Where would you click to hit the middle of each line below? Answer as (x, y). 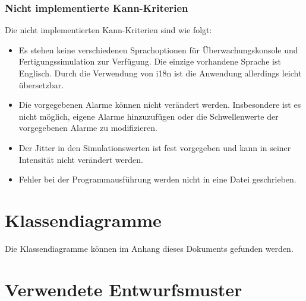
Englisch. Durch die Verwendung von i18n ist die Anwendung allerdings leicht (160, 73)
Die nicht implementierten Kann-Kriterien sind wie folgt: (108, 30)
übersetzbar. (41, 84)
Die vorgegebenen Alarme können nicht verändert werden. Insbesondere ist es (160, 105)
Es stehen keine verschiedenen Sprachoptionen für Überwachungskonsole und (158, 49)
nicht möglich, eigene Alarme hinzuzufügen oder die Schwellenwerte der (149, 116)
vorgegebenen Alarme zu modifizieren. (88, 128)
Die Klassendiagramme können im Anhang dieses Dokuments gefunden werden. (149, 248)
